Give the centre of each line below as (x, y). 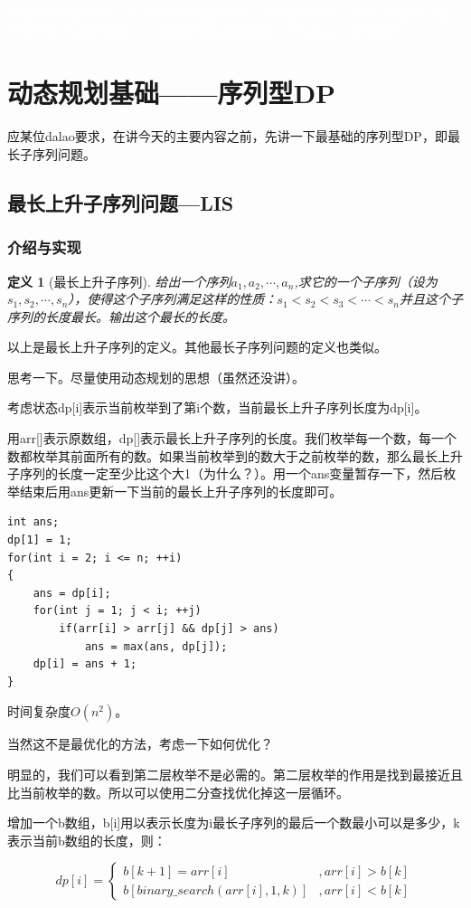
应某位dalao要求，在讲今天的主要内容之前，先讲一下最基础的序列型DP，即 (227, 136)
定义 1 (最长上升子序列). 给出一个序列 (119, 281)
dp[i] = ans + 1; (85, 664)
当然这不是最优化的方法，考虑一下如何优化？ (140, 744)
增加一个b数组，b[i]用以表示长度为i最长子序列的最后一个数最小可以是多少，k (234, 823)
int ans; (33, 522)
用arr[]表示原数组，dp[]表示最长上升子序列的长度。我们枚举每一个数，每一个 (232, 438)
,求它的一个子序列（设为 (366, 281)
